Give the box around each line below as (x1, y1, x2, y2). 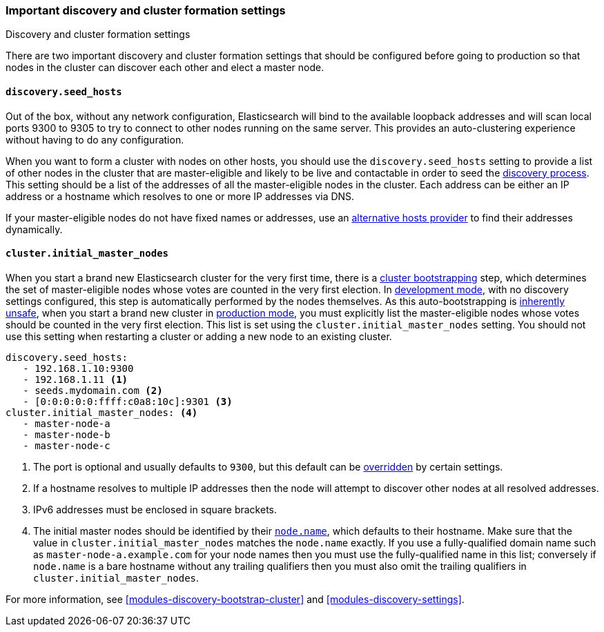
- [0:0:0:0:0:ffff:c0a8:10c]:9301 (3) (23, 395, 233, 407)
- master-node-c (23, 440, 110, 451)
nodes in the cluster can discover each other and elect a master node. (6, 61, 324, 74)
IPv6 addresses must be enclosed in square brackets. (33, 503, 277, 515)
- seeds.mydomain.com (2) (23, 384, 163, 396)
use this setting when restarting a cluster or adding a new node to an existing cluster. (6, 330, 392, 342)
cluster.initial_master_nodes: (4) (6, 406, 198, 418)
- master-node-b (23, 428, 110, 440)
